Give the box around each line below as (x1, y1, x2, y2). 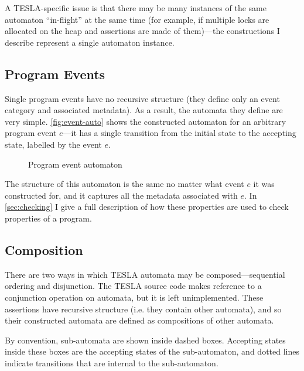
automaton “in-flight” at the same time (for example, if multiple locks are (5, 13, 269, 25)
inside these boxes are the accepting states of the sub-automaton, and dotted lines (5, 345, 299, 358)
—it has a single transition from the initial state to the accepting (63, 127, 296, 139)
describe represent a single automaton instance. (5, 36, 175, 48)
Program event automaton (28, 158, 122, 170)
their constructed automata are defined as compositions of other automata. (5, 314, 274, 326)
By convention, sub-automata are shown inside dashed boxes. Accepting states (5, 333, 286, 346)
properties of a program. (5, 212, 92, 224)
